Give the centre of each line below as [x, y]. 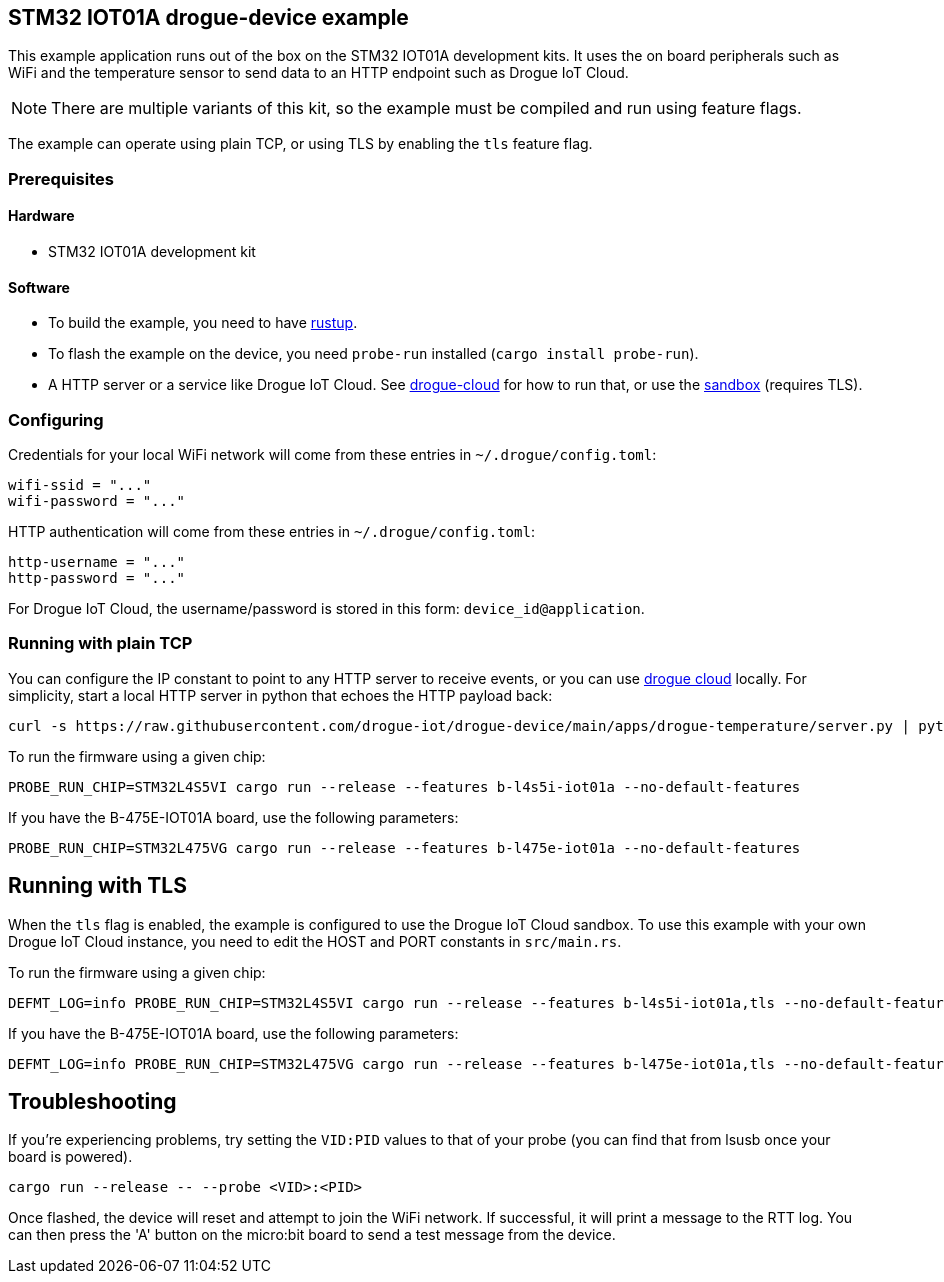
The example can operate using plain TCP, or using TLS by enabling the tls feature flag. [300, 144]
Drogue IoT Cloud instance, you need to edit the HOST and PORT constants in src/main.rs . [315, 941]
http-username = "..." [97, 561]
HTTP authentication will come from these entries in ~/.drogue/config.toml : [271, 531]
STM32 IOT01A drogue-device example [208, 17]
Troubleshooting [92, 1101]
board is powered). [70, 1157]
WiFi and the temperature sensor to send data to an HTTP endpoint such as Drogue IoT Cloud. [318, 73]
